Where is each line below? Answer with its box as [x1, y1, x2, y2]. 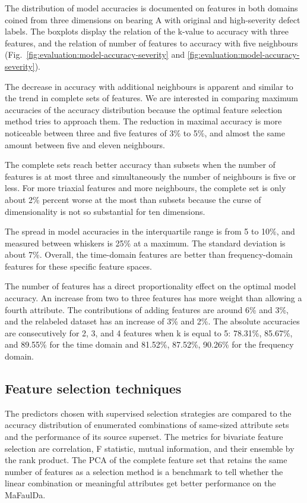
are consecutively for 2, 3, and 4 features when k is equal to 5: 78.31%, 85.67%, [5, 326, 293, 339]
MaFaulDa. [5, 488, 46, 501]
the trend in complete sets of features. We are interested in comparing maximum [5, 92, 298, 104]
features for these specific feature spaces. [5, 260, 152, 272]
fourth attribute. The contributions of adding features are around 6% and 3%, [5, 303, 289, 315]
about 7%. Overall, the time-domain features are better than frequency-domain [5, 248, 293, 261]
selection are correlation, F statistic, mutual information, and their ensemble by [5, 442, 295, 454]
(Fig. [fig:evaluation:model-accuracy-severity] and [5, 48, 185, 61]
